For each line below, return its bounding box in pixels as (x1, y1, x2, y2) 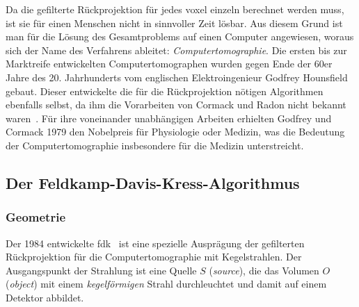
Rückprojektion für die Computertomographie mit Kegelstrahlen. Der (6, 249, 302, 264)
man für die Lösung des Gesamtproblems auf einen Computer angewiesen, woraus (6, 29, 354, 44)
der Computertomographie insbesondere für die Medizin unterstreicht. (6, 138, 304, 152)
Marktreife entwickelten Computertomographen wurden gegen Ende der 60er (6, 56, 333, 71)
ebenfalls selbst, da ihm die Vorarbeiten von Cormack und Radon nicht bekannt (6, 97, 346, 112)
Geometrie (6, 208, 66, 226)
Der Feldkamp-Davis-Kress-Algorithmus (6, 172, 300, 193)
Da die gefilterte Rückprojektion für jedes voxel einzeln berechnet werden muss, (6, 2, 344, 16)
